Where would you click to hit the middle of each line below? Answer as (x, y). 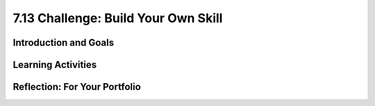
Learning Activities (55, 65)
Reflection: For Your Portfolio (77, 87)
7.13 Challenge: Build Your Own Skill (118, 18)
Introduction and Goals (64, 43)
